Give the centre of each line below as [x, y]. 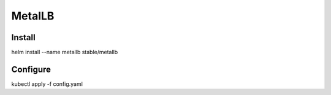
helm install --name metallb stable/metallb [65, 52]
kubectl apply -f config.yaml [47, 84]
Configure [31, 69]
